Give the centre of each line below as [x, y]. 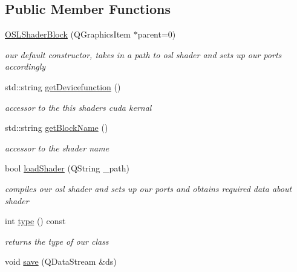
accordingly [25, 66]
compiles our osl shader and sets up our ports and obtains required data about [148, 188]
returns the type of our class [57, 241]
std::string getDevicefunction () [63, 86]
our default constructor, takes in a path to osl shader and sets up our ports [143, 54]
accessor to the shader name [57, 148]
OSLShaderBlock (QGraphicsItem [68, 34]
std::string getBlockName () [57, 128]
